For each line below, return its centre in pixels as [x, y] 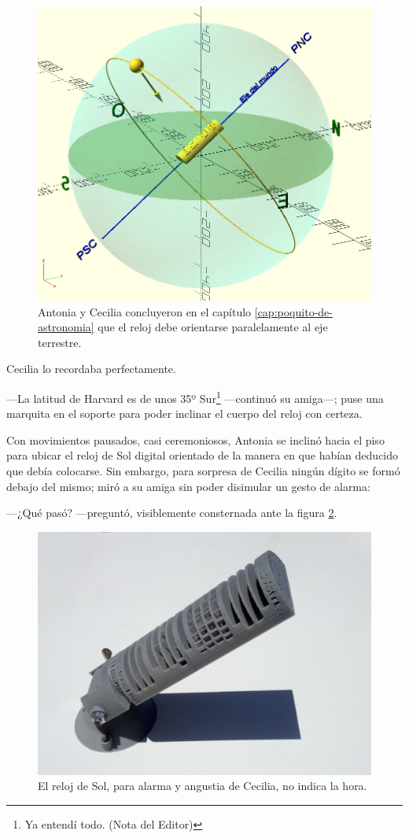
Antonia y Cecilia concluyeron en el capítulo [145, 311]
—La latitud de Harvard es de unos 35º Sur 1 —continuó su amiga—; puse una [195, 397]
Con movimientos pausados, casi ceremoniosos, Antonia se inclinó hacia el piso [195, 439]
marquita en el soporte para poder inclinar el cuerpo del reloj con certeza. [184, 413]
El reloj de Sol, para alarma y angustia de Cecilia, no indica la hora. [203, 786]
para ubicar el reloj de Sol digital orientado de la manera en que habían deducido [203, 455]
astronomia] [66, 327]
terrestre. [60, 342]
